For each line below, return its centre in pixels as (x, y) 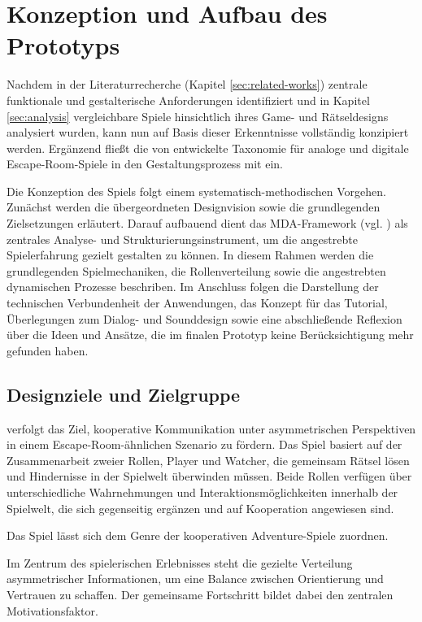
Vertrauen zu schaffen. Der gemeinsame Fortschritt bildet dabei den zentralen (200, 594)
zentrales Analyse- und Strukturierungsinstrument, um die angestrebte (182, 239)
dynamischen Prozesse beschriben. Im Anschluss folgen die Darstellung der (193, 287)
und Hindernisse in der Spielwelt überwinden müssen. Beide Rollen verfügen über (209, 476)
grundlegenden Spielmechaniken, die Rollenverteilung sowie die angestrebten (196, 270)
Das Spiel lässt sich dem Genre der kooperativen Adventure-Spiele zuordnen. (198, 535)
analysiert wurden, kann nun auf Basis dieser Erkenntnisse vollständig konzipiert (208, 132)
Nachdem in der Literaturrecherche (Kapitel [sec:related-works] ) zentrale (187, 84)
